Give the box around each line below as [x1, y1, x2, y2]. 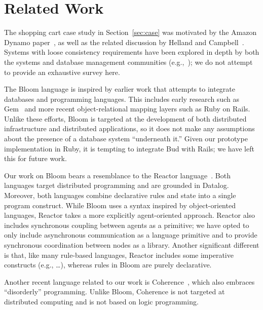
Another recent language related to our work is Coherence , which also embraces [4, 276, 255, 287]
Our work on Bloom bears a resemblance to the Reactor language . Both [4, 170, 231, 180]
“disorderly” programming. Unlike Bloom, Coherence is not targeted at [4, 286, 225, 297]
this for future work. [4, 153, 67, 164]
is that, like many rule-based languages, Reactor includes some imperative [4, 249, 234, 260]
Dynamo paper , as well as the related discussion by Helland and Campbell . [4, 36, 244, 47]
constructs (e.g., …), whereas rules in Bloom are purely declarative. [4, 259, 212, 270]
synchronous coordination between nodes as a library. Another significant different [4, 240, 259, 250]
